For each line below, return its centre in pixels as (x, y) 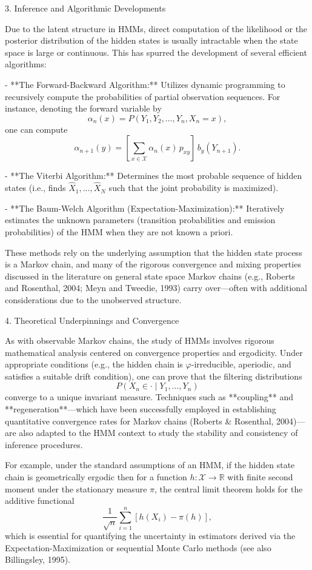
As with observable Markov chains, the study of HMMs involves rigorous (140, 340)
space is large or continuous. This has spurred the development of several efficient (156, 52)
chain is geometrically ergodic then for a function (96, 477)
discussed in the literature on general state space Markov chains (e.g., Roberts (150, 276)
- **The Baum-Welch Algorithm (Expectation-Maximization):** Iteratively (145, 208)
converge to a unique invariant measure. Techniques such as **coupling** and (149, 397)
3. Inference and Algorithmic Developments (85, 8)
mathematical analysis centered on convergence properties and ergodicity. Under (154, 352)
